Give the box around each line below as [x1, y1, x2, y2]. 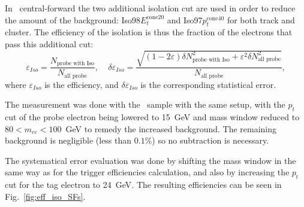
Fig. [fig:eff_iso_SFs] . [5, 190, 86, 202]
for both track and [227, 13, 295, 26]
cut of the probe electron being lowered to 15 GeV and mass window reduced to [5, 111, 300, 123]
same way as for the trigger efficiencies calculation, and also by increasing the [5, 166, 290, 178]
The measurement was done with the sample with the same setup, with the [5, 98, 285, 111]
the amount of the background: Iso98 [5, 13, 141, 26]
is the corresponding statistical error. [140, 78, 276, 90]
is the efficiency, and [44, 78, 119, 90]
